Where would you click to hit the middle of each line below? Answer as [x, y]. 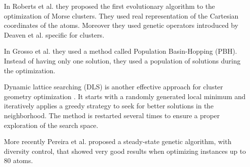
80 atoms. [19, 160]
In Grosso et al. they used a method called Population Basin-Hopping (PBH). [121, 51]
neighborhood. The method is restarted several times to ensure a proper [112, 115]
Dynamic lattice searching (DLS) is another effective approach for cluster [114, 87]
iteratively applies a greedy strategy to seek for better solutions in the [109, 106]
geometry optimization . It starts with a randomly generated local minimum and [125, 96]
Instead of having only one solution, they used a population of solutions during [122, 60]
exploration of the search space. [51, 125]
